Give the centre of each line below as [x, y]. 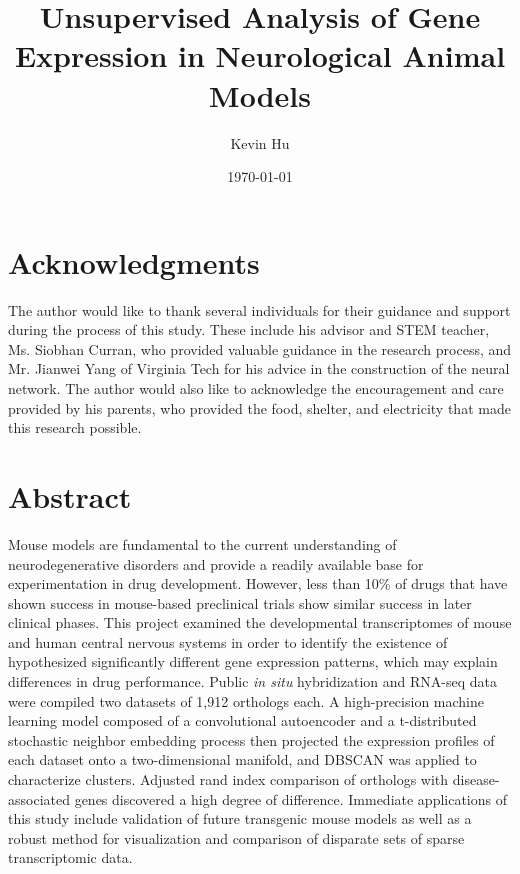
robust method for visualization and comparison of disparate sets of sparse [236, 837]
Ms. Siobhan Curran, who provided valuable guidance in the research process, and [260, 348]
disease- [476, 779]
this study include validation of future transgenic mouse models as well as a [240, 818]
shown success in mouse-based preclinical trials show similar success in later [240, 602]
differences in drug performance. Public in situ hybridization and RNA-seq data [252, 681]
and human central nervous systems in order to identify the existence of [228, 641]
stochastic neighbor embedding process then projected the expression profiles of [251, 739]
